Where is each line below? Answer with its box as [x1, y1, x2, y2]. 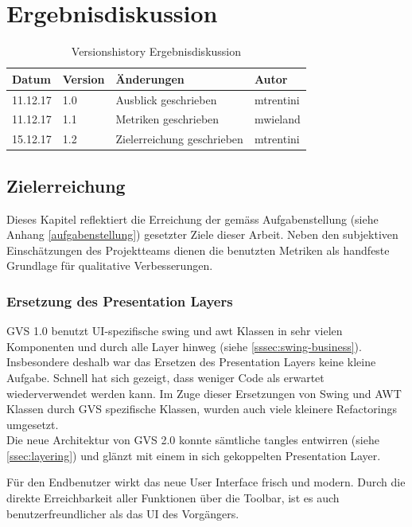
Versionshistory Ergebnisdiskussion [71, 43, 242, 60]
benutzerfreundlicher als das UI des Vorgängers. [6, 505, 239, 521]
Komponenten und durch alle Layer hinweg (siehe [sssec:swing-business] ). [6, 338, 362, 354]
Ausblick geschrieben [115, 91, 217, 107]
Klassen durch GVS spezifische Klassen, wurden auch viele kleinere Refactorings [6, 400, 397, 417]
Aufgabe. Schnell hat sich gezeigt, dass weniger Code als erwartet [6, 369, 325, 385]
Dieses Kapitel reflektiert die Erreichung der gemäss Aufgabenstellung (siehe [6, 210, 379, 227]
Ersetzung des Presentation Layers [6, 291, 233, 310]
